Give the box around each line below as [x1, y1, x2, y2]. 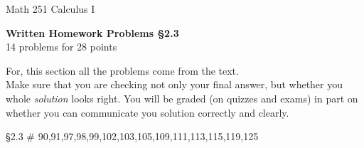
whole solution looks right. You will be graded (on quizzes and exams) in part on [6, 90, 358, 105]
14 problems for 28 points [6, 39, 117, 54]
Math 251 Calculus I [6, 1, 95, 16]
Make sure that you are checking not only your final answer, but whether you [6, 77, 343, 92]
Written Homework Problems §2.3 [6, 25, 179, 40]
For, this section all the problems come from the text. [6, 63, 239, 78]
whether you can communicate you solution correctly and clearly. [6, 105, 289, 120]
